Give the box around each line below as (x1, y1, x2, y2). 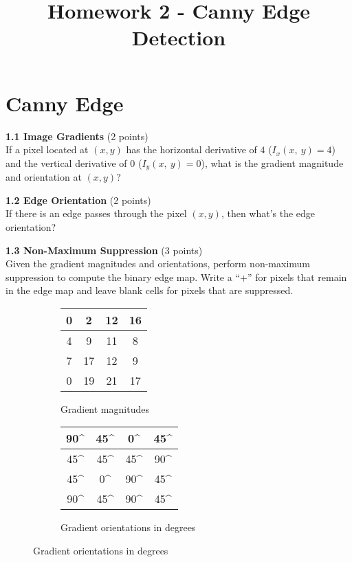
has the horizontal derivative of (126, 142, 257, 157)
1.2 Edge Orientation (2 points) (5, 192, 151, 207)
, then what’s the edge (221, 206, 316, 221)
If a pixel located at (5, 142, 89, 157)
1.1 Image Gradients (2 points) (5, 128, 148, 143)
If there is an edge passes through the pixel (5, 206, 187, 221)
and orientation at (5, 170, 82, 184)
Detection (131, 23, 226, 52)
